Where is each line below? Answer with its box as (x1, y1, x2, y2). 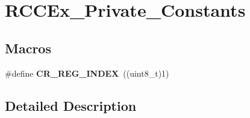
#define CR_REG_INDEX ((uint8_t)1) (5, 66, 169, 79)
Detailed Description (5, 96, 137, 114)
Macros (5, 38, 51, 57)
